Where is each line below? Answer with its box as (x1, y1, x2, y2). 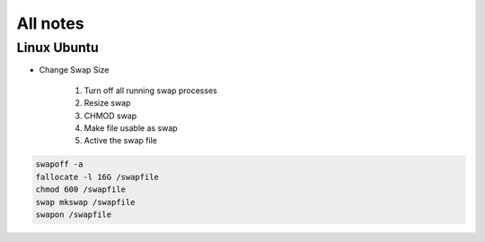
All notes (16, 13, 84, 33)
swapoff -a (35, 160, 84, 169)
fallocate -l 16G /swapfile (35, 171, 159, 182)
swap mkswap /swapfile (35, 197, 136, 207)
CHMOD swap (84, 110, 137, 121)
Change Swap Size (39, 65, 110, 75)
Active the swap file (84, 135, 157, 146)
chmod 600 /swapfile (35, 185, 126, 194)
